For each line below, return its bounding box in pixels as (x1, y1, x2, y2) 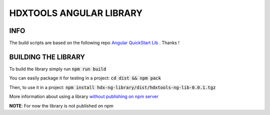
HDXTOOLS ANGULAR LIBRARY (9, 7, 143, 18)
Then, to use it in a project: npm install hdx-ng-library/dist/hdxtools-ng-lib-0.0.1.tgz (9, 84, 216, 90)
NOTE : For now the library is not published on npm (9, 102, 113, 108)
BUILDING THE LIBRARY (9, 52, 85, 61)
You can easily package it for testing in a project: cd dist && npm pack (9, 75, 161, 81)
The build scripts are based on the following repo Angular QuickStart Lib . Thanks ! (9, 40, 180, 46)
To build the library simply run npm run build (9, 65, 106, 72)
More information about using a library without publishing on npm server (9, 93, 158, 99)
